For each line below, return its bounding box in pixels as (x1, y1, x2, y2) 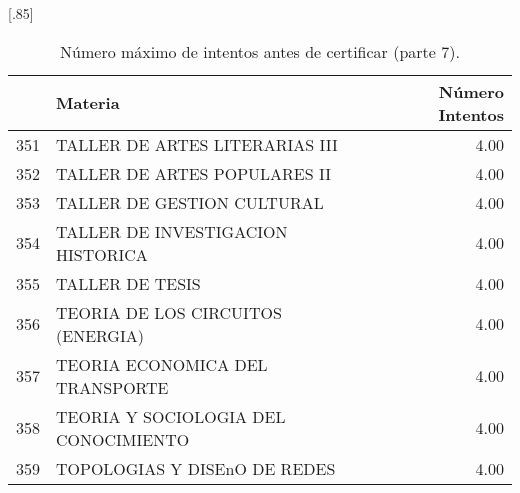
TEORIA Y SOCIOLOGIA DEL (56, 404, 286, 428)
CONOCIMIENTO (56, 427, 190, 451)
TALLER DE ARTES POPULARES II (56, 161, 331, 185)
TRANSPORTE (56, 375, 169, 399)
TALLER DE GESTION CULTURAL (56, 190, 324, 214)
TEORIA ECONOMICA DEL (56, 352, 268, 376)
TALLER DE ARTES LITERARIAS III (56, 132, 338, 156)
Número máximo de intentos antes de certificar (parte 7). (60, 39, 460, 63)
